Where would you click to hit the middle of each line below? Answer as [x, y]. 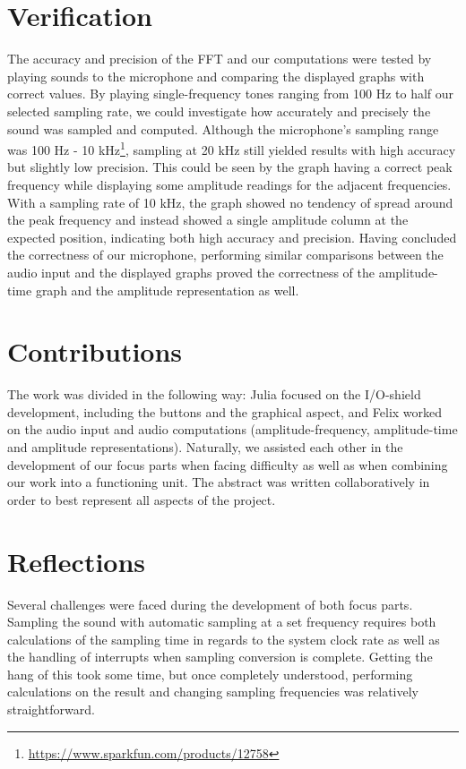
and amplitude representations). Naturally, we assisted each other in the [205, 447]
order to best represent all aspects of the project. [142, 499]
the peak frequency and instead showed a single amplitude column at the [208, 220]
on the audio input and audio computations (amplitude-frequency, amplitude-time [233, 429]
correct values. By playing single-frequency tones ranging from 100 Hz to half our [231, 94]
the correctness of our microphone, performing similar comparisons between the [225, 255]
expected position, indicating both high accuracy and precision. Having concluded [232, 237]
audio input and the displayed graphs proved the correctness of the [191, 272]
